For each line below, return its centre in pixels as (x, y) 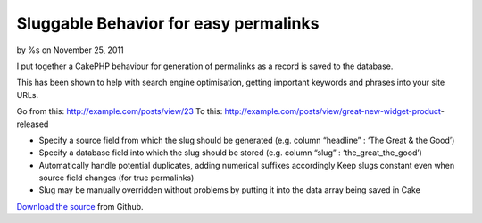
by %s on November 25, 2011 (70, 50)
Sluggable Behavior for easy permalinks (168, 23)
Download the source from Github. (80, 206)
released (33, 124)
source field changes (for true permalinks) (116, 178)
